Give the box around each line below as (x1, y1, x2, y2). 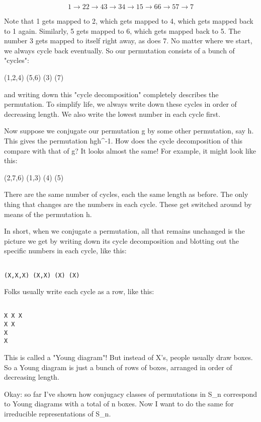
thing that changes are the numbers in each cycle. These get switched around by (4, 198, 252, 209)
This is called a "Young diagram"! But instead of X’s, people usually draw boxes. (4, 352, 253, 363)
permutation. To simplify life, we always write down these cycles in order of (4, 99, 237, 109)
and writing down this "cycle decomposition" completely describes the (4, 89, 219, 99)
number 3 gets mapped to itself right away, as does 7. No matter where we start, (4, 35, 252, 46)
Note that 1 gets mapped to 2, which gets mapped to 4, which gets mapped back (4, 16, 253, 26)
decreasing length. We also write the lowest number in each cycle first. (4, 108, 221, 119)
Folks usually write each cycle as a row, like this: (4, 286, 154, 297)
